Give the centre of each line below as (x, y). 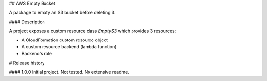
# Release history (27, 63)
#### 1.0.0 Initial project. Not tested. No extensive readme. (69, 72)
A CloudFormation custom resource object (65, 40)
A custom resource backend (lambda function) (69, 46)
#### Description (27, 22)
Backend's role (37, 54)
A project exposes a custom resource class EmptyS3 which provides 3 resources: (92, 31)
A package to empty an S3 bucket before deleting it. (62, 13)
